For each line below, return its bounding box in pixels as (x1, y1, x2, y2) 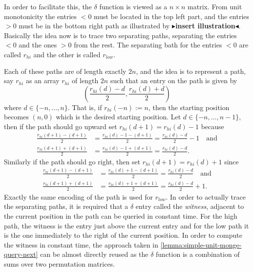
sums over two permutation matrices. (4, 258, 115, 269)
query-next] (4, 249, 38, 259)
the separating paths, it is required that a (4, 201, 128, 211)
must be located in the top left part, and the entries (94, 11, 250, 21)
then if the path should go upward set (4, 121, 117, 131)
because (201, 121, 224, 131)
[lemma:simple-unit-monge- (160, 239, 242, 249)
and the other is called (33, 49, 101, 59)
